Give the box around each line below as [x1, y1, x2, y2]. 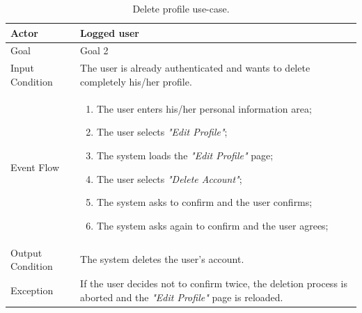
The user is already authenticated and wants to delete [80, 61, 310, 75]
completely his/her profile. [80, 74, 192, 88]
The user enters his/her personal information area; [96, 101, 312, 115]
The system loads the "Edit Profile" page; [96, 147, 274, 162]
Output [10, 245, 42, 259]
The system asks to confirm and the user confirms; [96, 195, 313, 209]
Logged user [80, 25, 139, 40]
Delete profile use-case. [132, 1, 230, 15]
